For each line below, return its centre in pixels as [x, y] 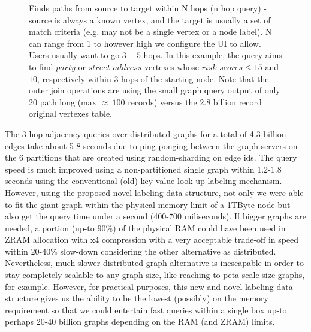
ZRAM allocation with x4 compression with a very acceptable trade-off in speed [152, 239]
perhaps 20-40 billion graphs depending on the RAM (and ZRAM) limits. [140, 322]
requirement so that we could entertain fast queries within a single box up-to [146, 310]
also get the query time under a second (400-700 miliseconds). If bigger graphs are [155, 216]
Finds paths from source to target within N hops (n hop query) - [148, 8]
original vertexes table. [70, 114]
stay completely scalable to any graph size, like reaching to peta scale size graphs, [155, 275]
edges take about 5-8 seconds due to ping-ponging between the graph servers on [151, 145]
